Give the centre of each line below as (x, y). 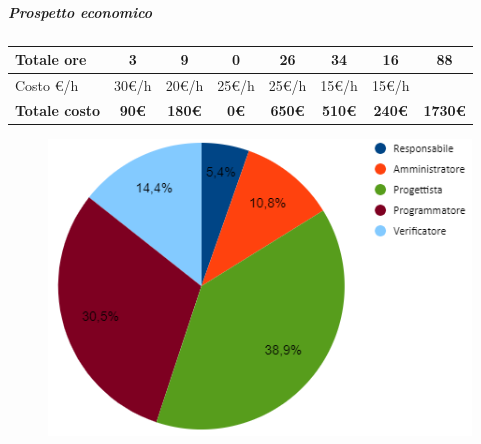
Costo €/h (47, 84)
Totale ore (51, 59)
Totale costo (58, 109)
